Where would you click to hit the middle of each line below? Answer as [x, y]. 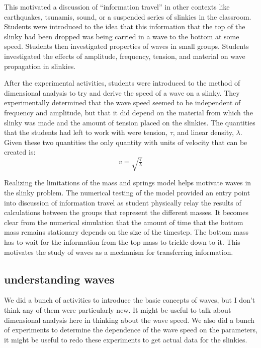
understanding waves [59, 279]
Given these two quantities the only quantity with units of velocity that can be [126, 142]
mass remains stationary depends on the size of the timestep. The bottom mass [126, 232]
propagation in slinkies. [40, 66]
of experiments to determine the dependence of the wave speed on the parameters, [131, 330]
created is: [20, 152]
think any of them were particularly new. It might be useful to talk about [118, 310]
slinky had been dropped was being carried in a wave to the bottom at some [122, 36]
